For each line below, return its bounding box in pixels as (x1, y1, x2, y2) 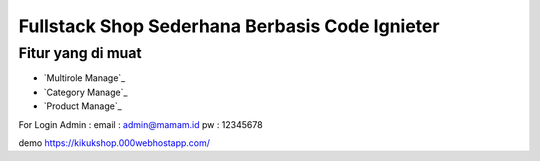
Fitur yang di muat (18, 44, 142, 62)
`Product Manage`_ (43, 100, 122, 112)
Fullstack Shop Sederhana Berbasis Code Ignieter (18, 15, 440, 37)
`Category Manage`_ (43, 86, 128, 98)
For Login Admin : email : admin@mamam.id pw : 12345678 (18, 118, 264, 130)
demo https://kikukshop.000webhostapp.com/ (18, 136, 210, 149)
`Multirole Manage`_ (43, 72, 126, 84)
